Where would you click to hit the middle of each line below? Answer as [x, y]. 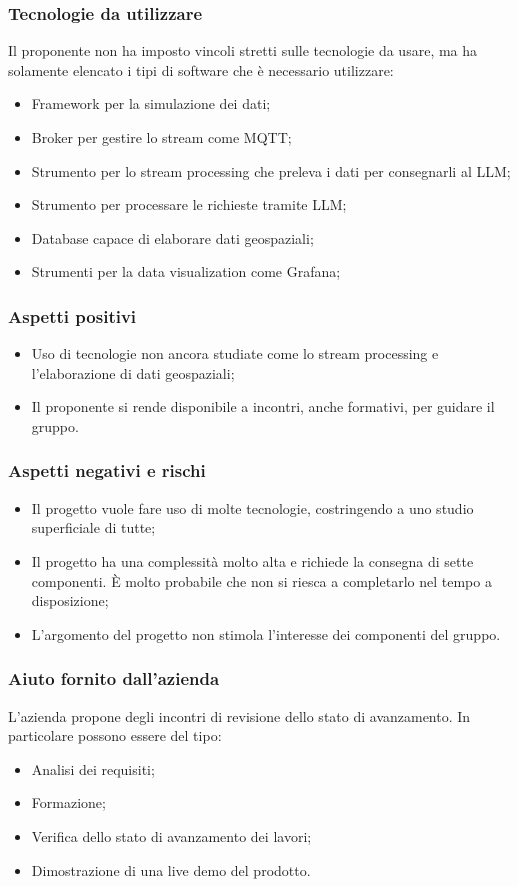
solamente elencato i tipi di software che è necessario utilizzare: [201, 69]
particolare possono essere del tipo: [115, 735]
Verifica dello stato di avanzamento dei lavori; [171, 835]
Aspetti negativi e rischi [107, 470]
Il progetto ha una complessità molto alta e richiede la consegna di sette [252, 560]
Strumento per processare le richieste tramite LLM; [189, 204]
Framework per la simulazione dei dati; [151, 103]
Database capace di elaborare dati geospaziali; [172, 237]
